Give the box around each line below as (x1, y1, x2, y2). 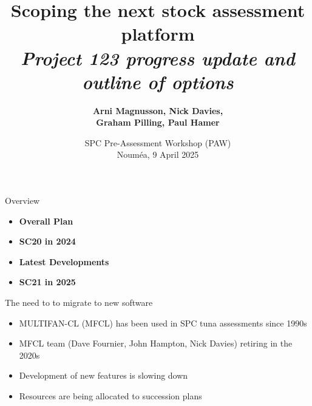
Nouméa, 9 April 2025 (117, 148, 199, 161)
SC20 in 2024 (19, 235, 76, 248)
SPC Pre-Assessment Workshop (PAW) (84, 136, 231, 149)
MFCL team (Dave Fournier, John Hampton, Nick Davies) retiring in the (19, 337, 293, 350)
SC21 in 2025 (19, 276, 76, 288)
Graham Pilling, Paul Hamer (96, 116, 220, 129)
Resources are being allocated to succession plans (19, 390, 202, 402)
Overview (5, 194, 40, 207)
